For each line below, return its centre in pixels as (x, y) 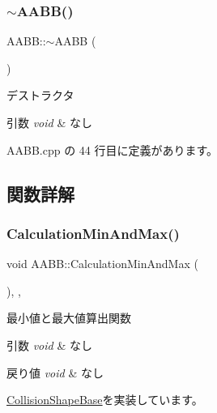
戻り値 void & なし (55, 372)
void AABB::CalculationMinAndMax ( (102, 264)
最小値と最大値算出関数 (69, 318)
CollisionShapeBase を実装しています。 (105, 400)
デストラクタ (40, 95)
